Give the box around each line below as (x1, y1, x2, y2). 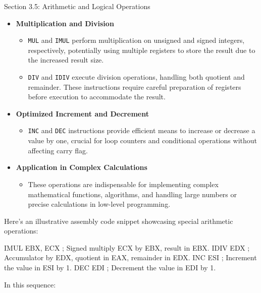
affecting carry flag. (28, 145, 88, 155)
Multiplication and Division (16, 18, 114, 28)
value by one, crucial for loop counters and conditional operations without (28, 135, 257, 146)
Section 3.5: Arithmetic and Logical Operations (4, 1, 150, 11)
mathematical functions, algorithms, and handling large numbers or (28, 189, 237, 199)
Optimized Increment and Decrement (16, 108, 149, 119)
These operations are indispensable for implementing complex (28, 179, 219, 189)
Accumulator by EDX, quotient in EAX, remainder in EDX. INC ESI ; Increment (4, 252, 257, 263)
